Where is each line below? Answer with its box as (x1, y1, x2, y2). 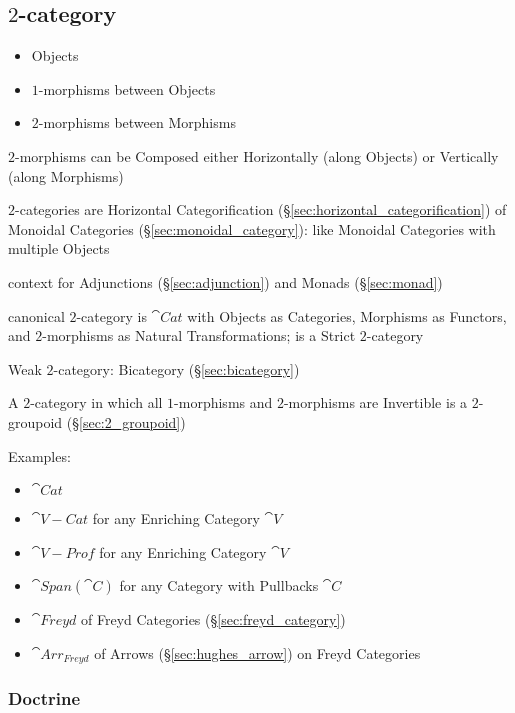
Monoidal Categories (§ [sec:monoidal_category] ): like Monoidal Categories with (8, 218, 496, 239)
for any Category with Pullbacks (119, 575, 319, 596)
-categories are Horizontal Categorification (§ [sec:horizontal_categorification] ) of (15, 199, 507, 220)
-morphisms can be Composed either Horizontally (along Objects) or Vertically (15, 145, 499, 166)
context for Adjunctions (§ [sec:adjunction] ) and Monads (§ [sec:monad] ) (8, 271, 443, 292)
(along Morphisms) (8, 165, 124, 186)
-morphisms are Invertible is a (283, 392, 468, 413)
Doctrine (8, 686, 81, 711)
